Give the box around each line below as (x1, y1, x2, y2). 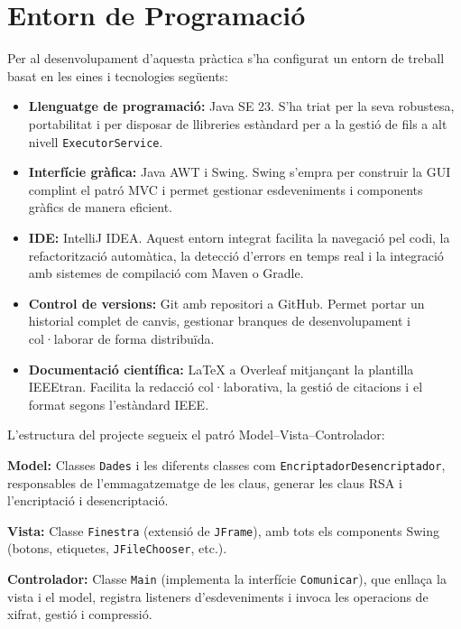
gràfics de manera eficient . (28, 198, 173, 217)
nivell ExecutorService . (28, 132, 163, 151)
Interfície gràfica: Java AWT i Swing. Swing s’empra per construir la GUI (28, 162, 451, 181)
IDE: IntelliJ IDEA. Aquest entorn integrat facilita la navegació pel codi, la (28, 227, 450, 246)
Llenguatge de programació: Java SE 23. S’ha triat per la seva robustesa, (28, 97, 455, 116)
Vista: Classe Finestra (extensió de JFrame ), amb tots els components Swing (7, 521, 439, 540)
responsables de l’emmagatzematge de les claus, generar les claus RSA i (7, 473, 402, 492)
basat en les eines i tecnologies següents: (7, 66, 229, 85)
